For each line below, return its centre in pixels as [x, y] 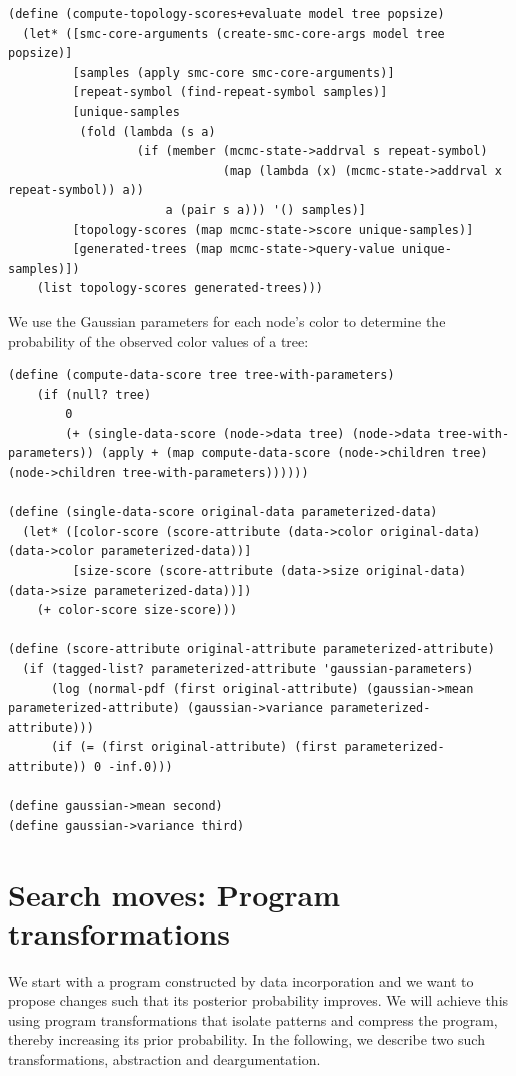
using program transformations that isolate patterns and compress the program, [253, 1019]
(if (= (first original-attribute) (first [194, 747]
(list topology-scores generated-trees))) [179, 288]
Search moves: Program [174, 893]
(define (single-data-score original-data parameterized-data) [223, 512]
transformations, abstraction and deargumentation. [164, 1059]
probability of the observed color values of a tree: [158, 340]
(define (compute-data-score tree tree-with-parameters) [201, 375]
